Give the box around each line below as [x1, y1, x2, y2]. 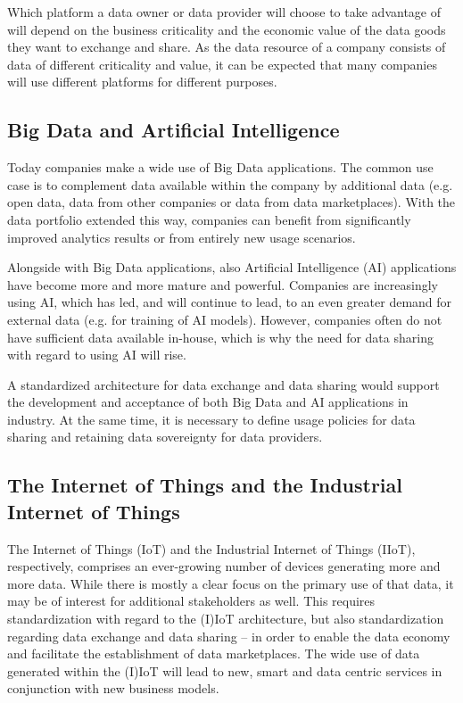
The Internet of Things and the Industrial [7, 471, 402, 499]
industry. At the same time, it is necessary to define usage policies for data [7, 409, 416, 428]
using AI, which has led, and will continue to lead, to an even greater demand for [7, 293, 452, 311]
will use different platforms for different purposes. [7, 72, 277, 91]
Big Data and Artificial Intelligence [7, 116, 340, 144]
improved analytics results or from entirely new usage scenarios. [7, 227, 356, 246]
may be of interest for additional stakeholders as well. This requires [7, 591, 376, 610]
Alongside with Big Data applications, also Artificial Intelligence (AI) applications [7, 258, 457, 277]
